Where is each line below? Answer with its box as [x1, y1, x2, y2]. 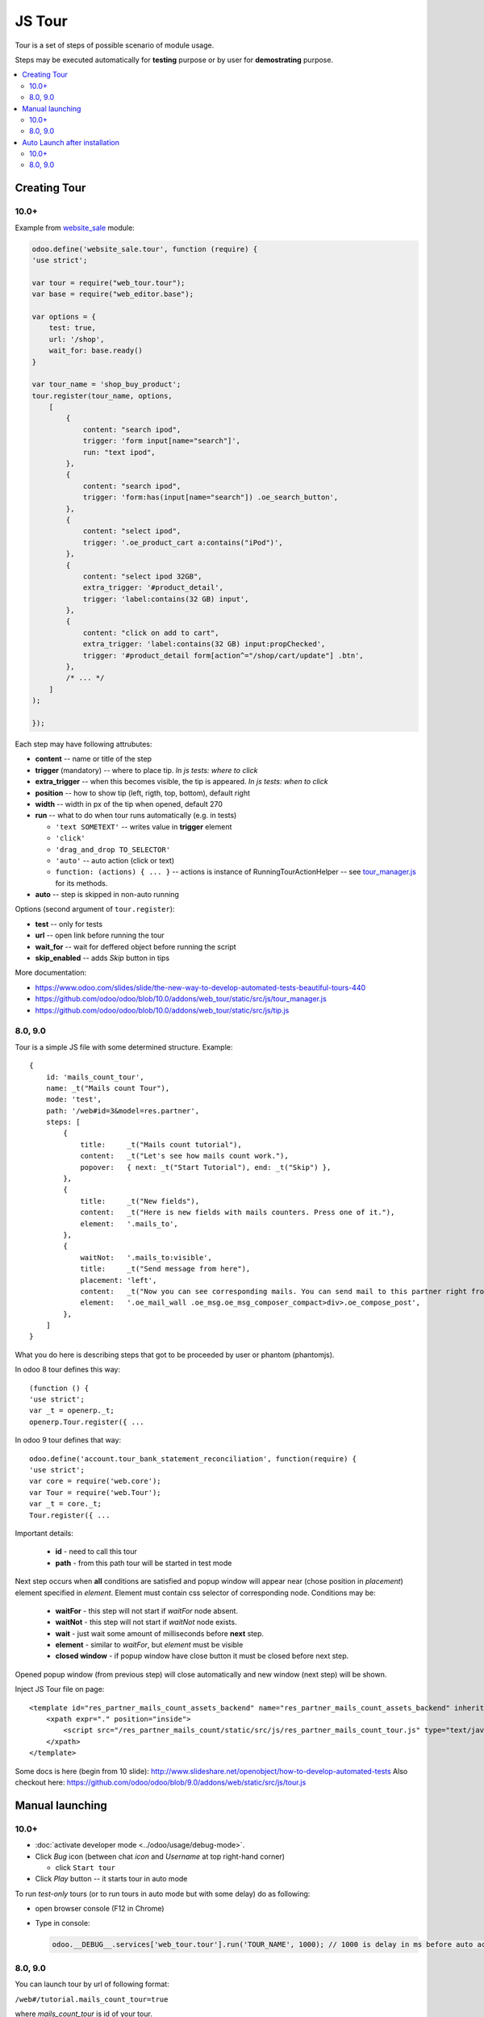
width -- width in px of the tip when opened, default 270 [35, 799, 223, 808]
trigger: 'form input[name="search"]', [82, 436, 241, 445]
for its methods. [55, 878, 108, 887]
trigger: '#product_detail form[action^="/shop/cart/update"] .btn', [82, 650, 365, 660]
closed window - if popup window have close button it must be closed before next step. [55, 1651, 349, 1661]
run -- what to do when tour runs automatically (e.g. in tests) [35, 811, 237, 821]
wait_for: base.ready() [48, 346, 143, 355]
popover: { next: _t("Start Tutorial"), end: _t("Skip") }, [80, 1163, 332, 1171]
